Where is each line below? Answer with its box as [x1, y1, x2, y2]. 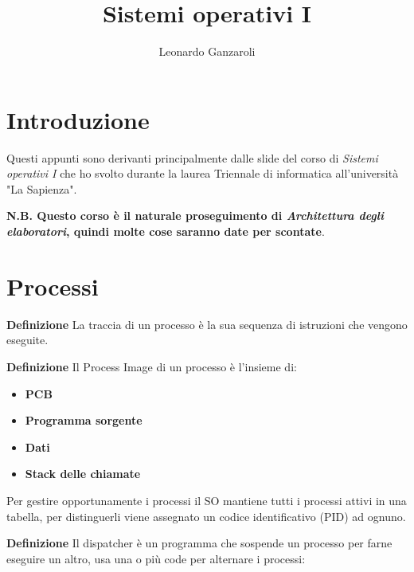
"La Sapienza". [6, 180, 77, 197]
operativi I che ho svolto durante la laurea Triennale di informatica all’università [6, 165, 399, 182]
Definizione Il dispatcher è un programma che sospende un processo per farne [6, 535, 393, 551]
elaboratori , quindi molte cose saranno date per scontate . [6, 223, 325, 240]
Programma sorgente [25, 412, 143, 429]
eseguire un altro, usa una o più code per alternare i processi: [6, 550, 306, 566]
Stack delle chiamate [25, 465, 141, 482]
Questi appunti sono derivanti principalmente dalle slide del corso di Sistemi [6, 149, 378, 166]
